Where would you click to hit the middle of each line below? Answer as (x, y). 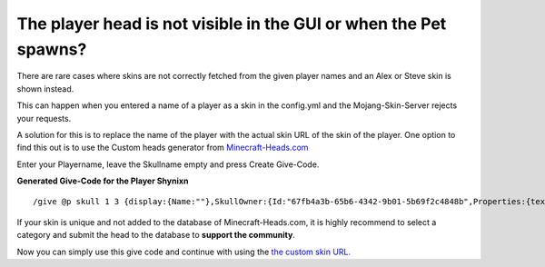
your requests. (44, 118)
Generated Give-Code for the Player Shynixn (103, 181)
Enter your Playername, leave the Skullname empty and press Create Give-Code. (168, 164)
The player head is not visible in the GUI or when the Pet (232, 24)
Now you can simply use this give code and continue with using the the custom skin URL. (184, 252)
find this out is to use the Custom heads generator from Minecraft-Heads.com (163, 148)
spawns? (52, 49)
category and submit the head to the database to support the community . (156, 235)
